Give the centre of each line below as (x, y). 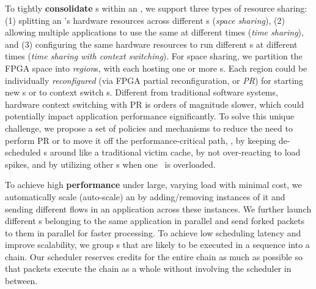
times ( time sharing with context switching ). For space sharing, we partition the (154, 56)
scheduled (23, 152)
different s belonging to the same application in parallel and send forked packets (155, 221)
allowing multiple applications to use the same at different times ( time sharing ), (154, 32)
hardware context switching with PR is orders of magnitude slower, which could (155, 104)
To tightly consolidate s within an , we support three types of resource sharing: (156, 8)
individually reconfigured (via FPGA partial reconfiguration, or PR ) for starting (154, 80)
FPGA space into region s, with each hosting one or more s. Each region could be (156, 68)
